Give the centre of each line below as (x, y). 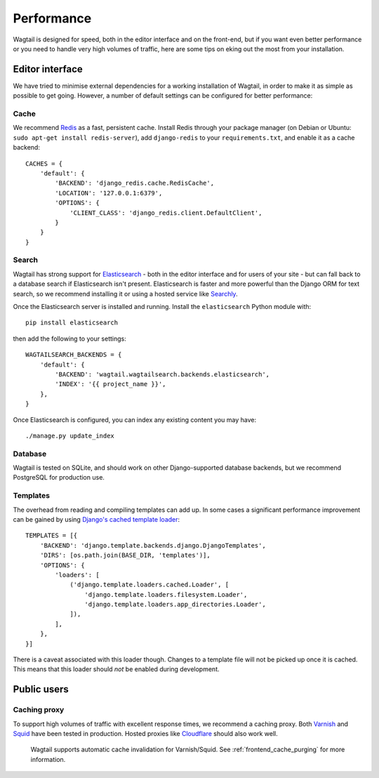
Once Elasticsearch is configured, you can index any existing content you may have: (135, 420)
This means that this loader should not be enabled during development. (116, 669)
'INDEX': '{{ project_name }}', (111, 384)
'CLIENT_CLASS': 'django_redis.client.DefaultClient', (166, 213)
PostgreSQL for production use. (59, 477)
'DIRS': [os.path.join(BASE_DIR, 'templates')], (125, 555)
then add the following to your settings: (69, 338)
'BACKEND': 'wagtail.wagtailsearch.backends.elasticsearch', (162, 374)
